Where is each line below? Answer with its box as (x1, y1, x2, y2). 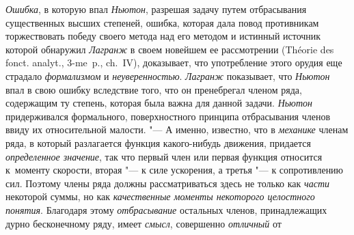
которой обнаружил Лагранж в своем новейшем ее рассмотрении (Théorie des (5, 42, 334, 56)
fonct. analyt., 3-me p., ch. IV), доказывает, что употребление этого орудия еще (5, 55, 342, 70)
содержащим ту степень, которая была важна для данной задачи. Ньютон (5, 96, 313, 110)
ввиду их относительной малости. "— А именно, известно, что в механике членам (5, 122, 349, 137)
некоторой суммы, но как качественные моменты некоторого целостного (5, 189, 315, 204)
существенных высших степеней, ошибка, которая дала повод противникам (5, 15, 319, 29)
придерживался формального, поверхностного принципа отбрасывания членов (5, 109, 331, 123)
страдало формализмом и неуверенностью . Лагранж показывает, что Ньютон (5, 68, 330, 83)
